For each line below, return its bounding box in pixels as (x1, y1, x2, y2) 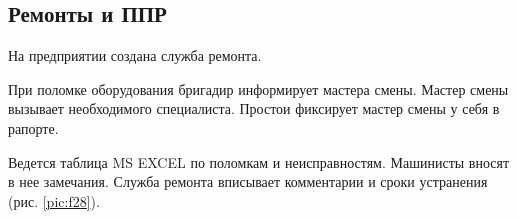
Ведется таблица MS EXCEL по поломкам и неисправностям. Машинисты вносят (8, 151, 510, 172)
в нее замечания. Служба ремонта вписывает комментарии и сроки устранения (8, 171, 488, 192)
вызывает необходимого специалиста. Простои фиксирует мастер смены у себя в (8, 98, 500, 119)
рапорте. (8, 117, 59, 138)
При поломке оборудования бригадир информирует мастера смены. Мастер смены (8, 78, 509, 99)
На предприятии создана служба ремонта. (8, 45, 262, 66)
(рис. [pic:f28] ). (8, 190, 100, 211)
